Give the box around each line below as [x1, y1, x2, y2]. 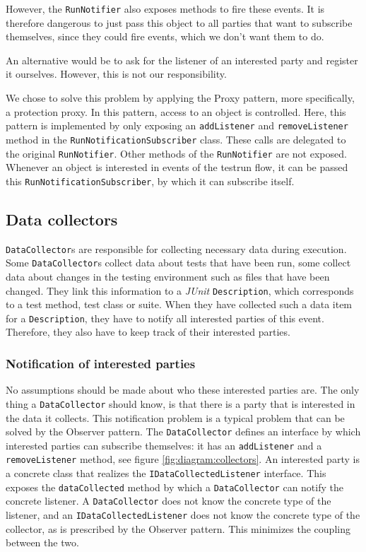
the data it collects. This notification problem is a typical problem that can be [6, 410, 345, 425]
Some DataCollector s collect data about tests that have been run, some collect [6, 255, 351, 270]
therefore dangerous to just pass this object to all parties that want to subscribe [6, 15, 353, 30]
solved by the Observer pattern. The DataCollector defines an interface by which [6, 424, 361, 439]
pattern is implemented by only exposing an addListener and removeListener [6, 118, 348, 133]
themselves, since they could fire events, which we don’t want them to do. [6, 29, 324, 44]
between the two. [6, 535, 79, 550]
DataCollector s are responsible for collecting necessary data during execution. [6, 241, 347, 256]
